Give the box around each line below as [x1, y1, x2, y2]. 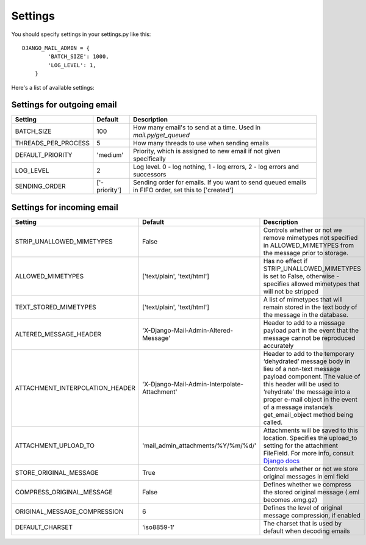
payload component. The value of [263, 372, 361, 381]
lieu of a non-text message [263, 364, 341, 373]
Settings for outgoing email [11, 99, 117, 110]
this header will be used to [263, 380, 340, 388]
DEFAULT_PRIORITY [15, 151, 73, 159]
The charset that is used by [263, 519, 342, 527]
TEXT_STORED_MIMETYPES [15, 303, 97, 311]
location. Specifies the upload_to [263, 433, 357, 442]
